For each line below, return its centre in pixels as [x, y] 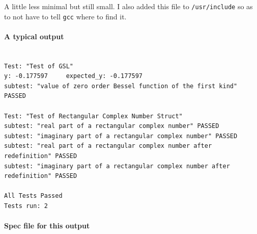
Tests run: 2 [26, 206]
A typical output [34, 36]
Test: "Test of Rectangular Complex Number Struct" [93, 116]
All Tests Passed [33, 196]
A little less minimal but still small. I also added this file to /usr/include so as [128, 6]
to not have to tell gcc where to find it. [65, 16]
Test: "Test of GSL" [39, 66]
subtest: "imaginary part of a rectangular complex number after [117, 166]
